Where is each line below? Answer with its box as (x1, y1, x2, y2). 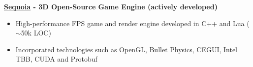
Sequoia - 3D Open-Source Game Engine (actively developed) (4, 1, 218, 11)
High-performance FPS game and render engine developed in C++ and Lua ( (15, 18, 250, 28)
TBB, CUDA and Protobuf (15, 54, 97, 64)
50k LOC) (21, 28, 51, 38)
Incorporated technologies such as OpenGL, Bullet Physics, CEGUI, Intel (15, 44, 238, 54)
